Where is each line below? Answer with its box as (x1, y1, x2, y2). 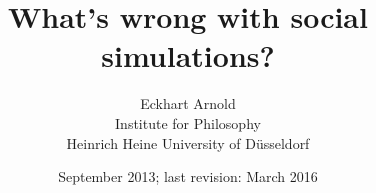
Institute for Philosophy (115, 112, 261, 133)
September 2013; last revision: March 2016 (58, 166, 318, 187)
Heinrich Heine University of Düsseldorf (66, 132, 310, 153)
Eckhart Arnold (140, 93, 236, 114)
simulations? (101, 35, 275, 76)
